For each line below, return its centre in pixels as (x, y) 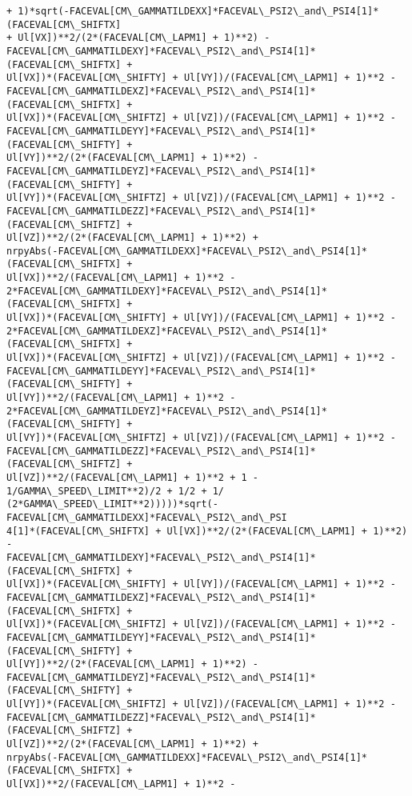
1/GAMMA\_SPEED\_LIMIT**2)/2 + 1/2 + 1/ (116, 491)
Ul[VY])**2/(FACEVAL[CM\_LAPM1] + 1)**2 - (121, 398)
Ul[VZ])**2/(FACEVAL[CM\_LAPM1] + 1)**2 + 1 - (132, 477)
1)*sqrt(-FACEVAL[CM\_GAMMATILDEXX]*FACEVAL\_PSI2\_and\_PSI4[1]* (198, 11)
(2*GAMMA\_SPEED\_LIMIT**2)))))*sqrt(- (112, 504)
